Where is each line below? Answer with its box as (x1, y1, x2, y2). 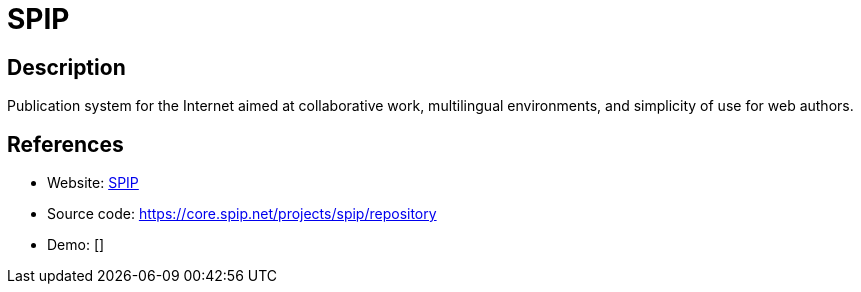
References (7, 131, 124, 157)
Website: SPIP (47, 174, 139, 192)
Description (7, 54, 126, 80)
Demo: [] (47, 236, 105, 254)
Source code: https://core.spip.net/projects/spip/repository (47, 205, 437, 223)
